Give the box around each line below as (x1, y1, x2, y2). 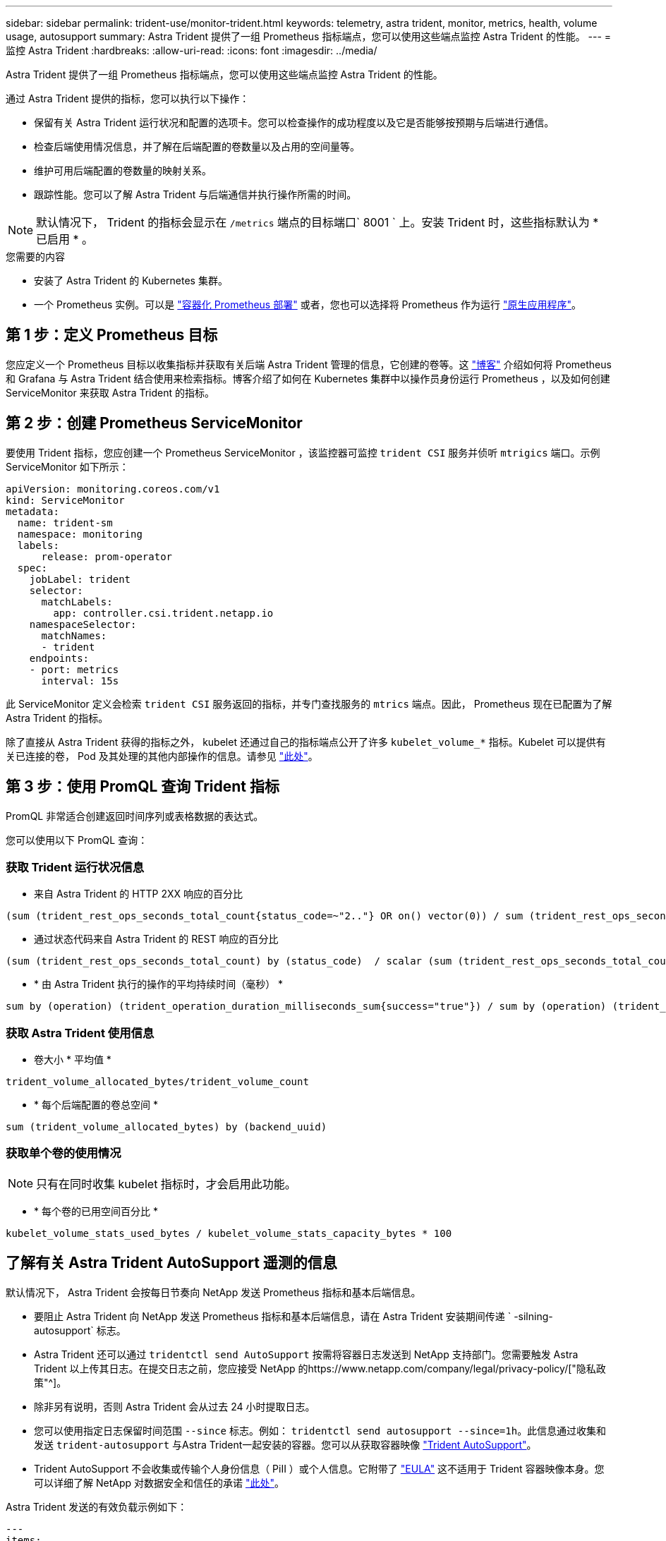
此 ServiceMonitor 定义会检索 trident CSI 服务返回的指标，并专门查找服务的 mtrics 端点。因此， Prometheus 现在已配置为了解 (6, 697, 612, 710)
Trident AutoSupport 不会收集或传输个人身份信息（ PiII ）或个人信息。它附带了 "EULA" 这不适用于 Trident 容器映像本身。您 (34, 1462, 605, 1475)
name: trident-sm (17, 516, 113, 528)
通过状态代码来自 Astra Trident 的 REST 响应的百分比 (34, 933, 279, 945)
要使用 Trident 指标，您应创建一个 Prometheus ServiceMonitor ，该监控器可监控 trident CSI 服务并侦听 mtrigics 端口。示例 (6, 446, 600, 459)
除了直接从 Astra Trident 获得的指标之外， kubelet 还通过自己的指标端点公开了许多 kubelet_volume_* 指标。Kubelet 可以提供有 (6, 735, 606, 748)
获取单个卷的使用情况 (6, 1146, 121, 1161)
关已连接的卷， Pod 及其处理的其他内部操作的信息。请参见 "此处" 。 (6, 749, 318, 762)
